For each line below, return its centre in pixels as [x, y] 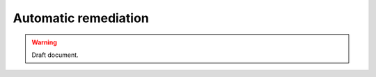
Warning [44, 42]
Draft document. [55, 55]
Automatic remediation [81, 18]
